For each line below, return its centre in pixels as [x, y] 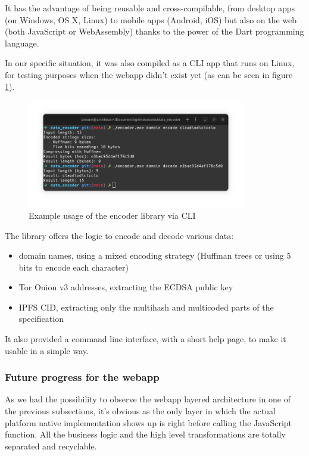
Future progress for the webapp [82, 377]
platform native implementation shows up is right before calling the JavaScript [149, 422]
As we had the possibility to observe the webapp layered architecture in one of [148, 399]
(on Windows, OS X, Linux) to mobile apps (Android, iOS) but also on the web [151, 19]
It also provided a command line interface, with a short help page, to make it [146, 339]
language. [22, 43]
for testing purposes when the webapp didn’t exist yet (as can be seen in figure [149, 74]
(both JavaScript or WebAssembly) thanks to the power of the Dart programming [154, 31]
